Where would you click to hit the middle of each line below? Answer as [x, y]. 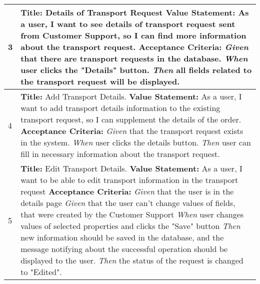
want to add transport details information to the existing [120, 108]
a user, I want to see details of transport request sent [128, 24]
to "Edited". [41, 272]
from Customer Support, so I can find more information [133, 35]
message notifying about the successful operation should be [124, 249]
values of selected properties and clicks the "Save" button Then [130, 226]
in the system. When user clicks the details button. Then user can [136, 142]
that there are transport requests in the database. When [134, 58]
